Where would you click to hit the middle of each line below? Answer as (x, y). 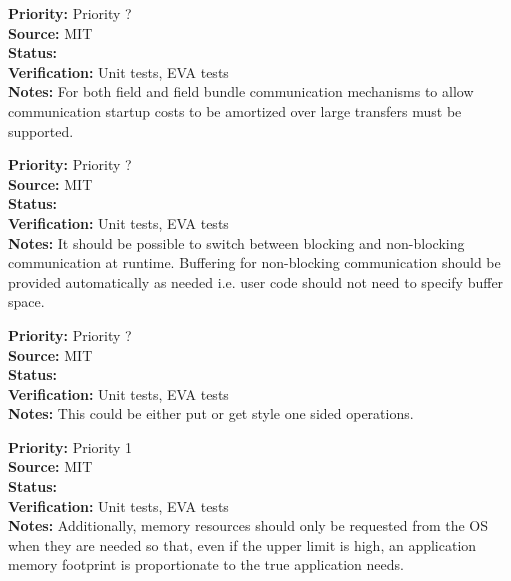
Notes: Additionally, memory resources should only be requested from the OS (248, 525)
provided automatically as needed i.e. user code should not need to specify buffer (256, 281)
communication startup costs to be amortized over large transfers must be (235, 110)
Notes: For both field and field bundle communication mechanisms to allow (241, 91)
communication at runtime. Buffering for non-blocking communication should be (254, 262)
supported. (41, 130)
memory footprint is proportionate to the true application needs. (206, 564)
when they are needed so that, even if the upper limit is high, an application (242, 544)
